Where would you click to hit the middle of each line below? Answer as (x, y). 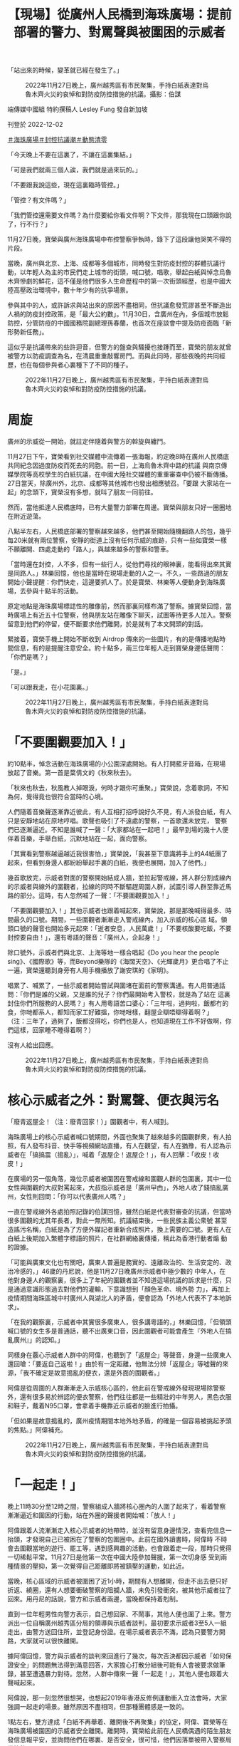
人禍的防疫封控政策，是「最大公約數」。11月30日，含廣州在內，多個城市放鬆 (118, 314)
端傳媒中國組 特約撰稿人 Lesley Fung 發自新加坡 (78, 109)
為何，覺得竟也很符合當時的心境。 (57, 797)
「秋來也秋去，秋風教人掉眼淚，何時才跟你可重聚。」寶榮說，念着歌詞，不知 (118, 788)
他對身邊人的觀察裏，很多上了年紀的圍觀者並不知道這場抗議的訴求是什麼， (116, 1280)
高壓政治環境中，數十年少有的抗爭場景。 (73, 290)
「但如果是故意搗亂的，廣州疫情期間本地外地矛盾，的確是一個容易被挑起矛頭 (119, 1421)
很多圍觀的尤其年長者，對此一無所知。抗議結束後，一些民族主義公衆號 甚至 (117, 1220)
